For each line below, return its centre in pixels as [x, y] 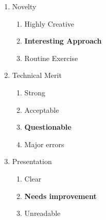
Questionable [48, 127]
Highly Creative [49, 23]
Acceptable [42, 109]
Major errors [44, 144]
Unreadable [42, 213]
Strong [35, 92]
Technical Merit [37, 75]
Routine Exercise [51, 58]
